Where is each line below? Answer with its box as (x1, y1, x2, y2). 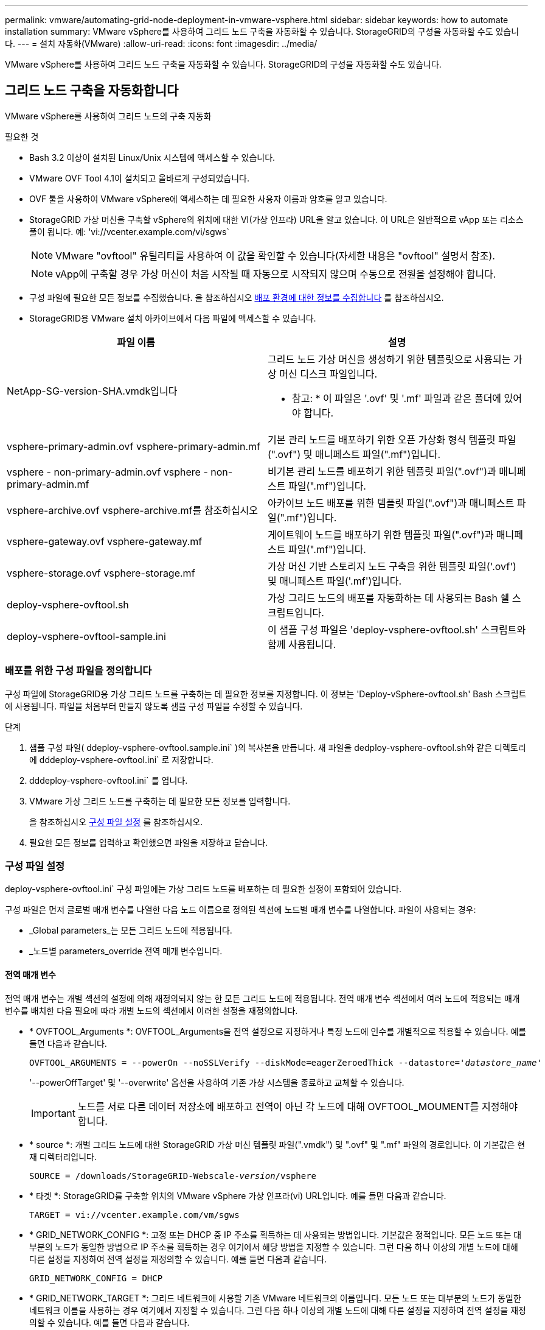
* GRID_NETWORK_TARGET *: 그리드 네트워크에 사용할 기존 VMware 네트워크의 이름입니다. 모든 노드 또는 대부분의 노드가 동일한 (29, 1292, 521, 1303)
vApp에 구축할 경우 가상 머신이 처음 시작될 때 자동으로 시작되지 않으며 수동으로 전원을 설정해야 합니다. (55, 267, 496, 280)
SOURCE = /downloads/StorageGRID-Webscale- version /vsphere (29, 1170, 317, 1181)
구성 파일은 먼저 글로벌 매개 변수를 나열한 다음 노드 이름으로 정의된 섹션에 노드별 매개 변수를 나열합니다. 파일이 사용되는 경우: (5, 904, 476, 915)
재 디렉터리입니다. (29, 1151, 97, 1162)
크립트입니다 (268, 606, 322, 619)
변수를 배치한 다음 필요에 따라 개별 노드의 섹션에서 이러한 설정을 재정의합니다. (5, 1005, 298, 1016)
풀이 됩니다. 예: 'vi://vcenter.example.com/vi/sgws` (29, 226, 229, 237)
